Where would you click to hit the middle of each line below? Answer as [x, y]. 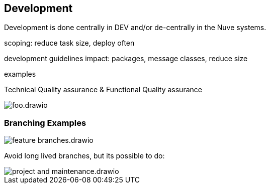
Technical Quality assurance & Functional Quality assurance [103, 90]
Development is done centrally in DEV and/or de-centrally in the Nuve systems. [135, 28]
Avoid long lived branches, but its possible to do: [84, 156]
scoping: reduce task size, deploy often [69, 43]
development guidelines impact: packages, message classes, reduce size [126, 59]
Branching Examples [45, 123]
